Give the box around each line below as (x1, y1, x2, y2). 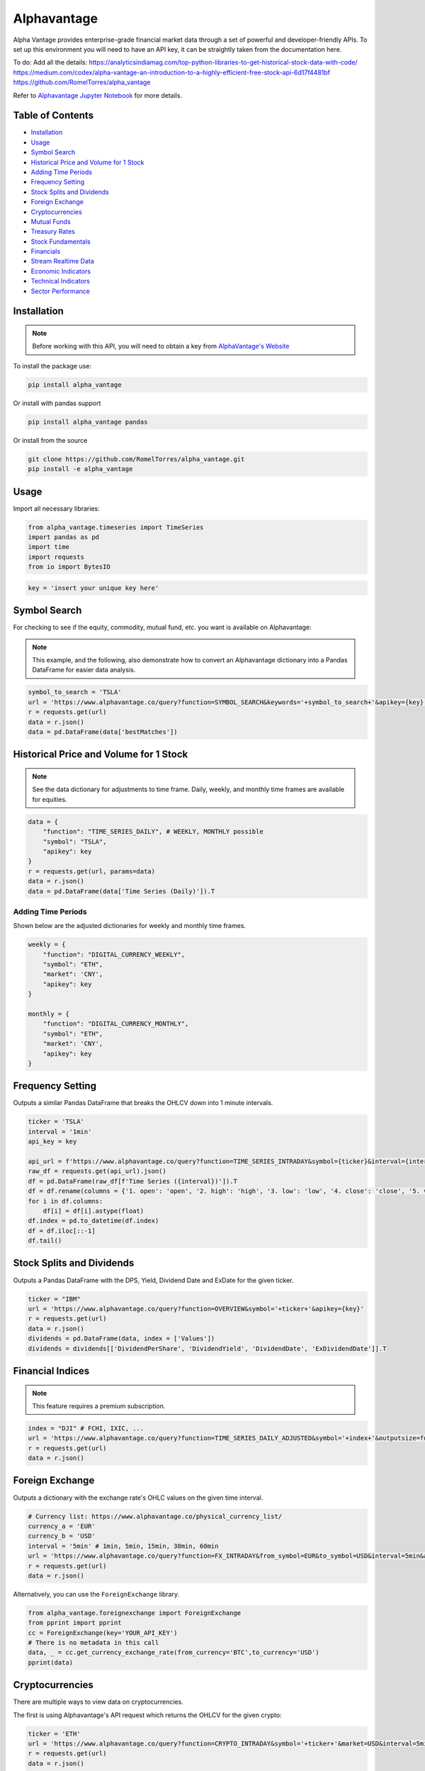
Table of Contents (13, 110, 94, 122)
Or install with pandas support (13, 399, 101, 407)
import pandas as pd (28, 533, 99, 541)
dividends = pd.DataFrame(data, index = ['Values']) (28, 1335, 215, 1342)
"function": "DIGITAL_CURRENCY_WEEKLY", (42, 950, 186, 958)
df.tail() (28, 1237, 62, 1245)
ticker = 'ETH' (28, 1729, 81, 1738)
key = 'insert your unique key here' (28, 584, 159, 592)
